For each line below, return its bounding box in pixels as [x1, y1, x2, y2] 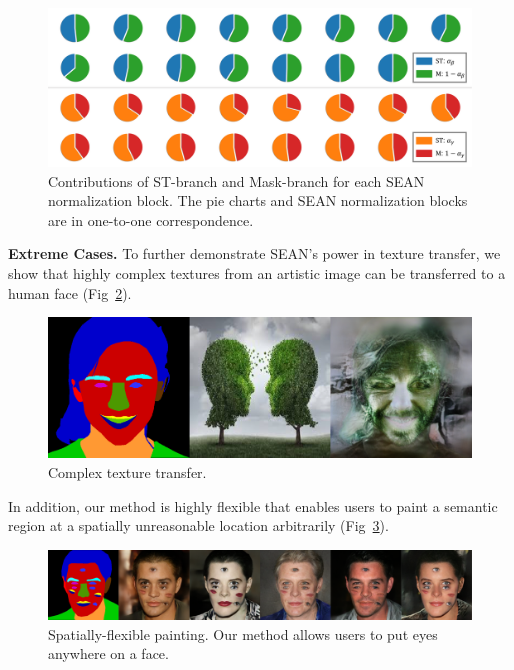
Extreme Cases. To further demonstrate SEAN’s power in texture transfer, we [8, 243, 501, 264]
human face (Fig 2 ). [8, 282, 132, 303]
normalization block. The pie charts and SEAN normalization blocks [48, 190, 468, 211]
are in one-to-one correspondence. [48, 209, 254, 230]
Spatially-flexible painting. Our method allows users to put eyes [48, 623, 438, 644]
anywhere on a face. [48, 643, 169, 664]
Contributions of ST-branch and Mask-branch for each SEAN [48, 170, 425, 191]
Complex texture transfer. [48, 462, 207, 483]
